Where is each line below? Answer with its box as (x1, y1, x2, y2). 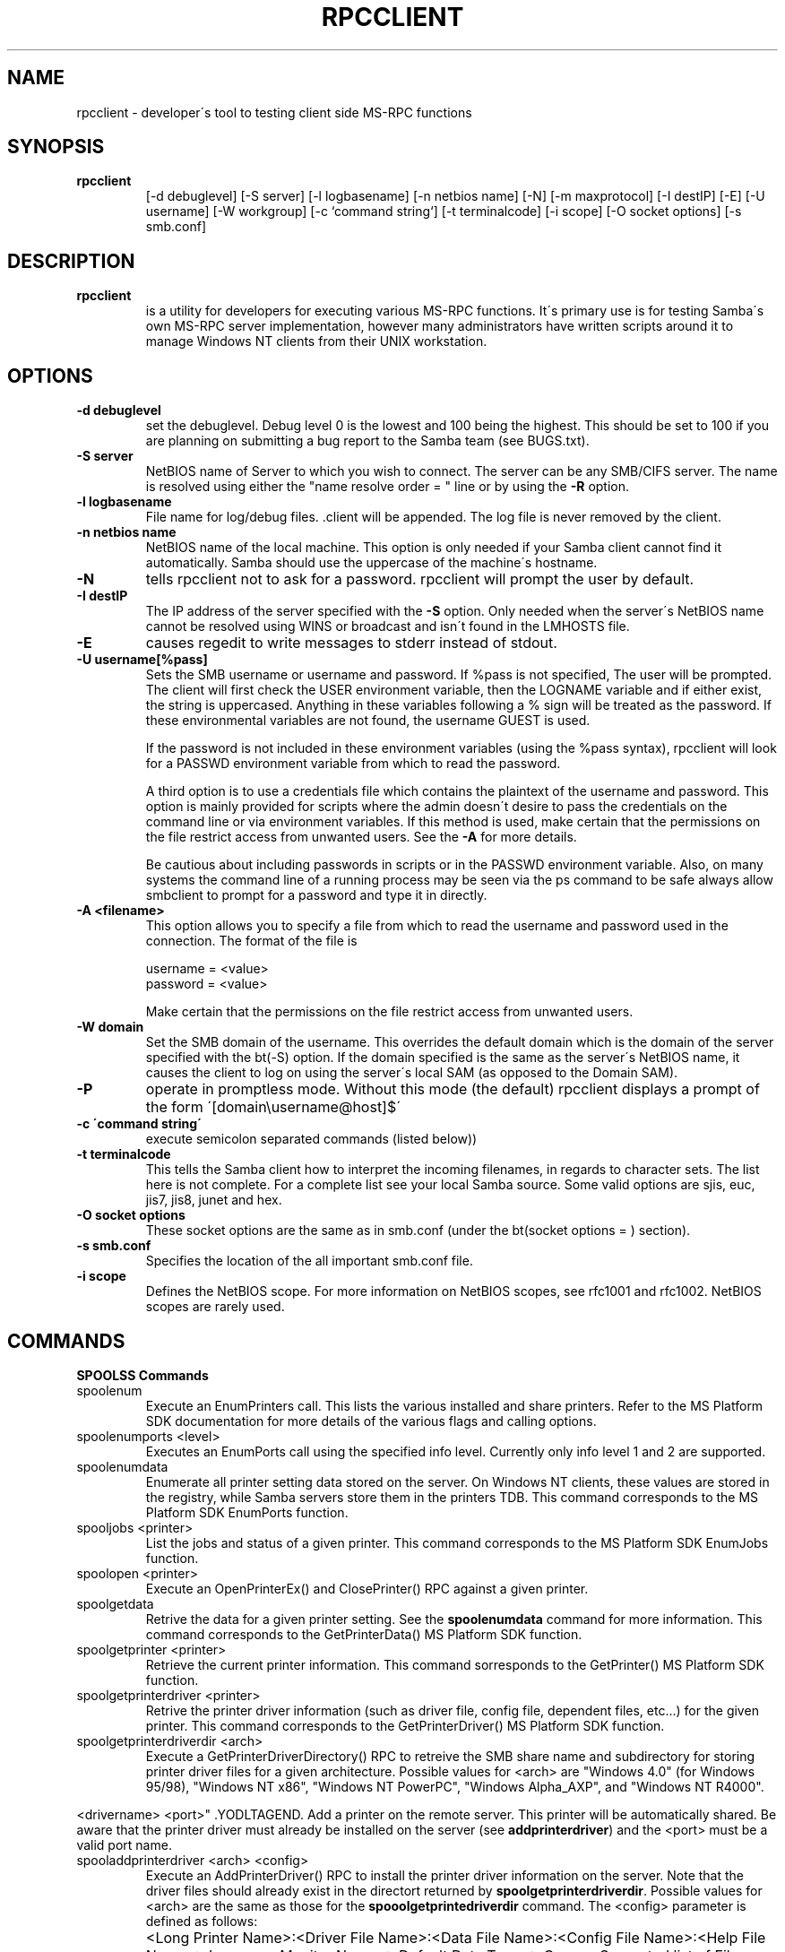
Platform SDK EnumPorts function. (145, 1504, 349, 1520)
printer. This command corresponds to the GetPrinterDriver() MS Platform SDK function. (145, 1717, 665, 1733)
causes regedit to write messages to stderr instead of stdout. (145, 634, 557, 652)
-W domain (76, 1019, 144, 1035)
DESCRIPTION (7, 249, 135, 272)
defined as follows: (145, 1913, 258, 1929)
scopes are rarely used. (145, 1299, 285, 1315)
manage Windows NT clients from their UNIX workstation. (145, 333, 487, 350)
